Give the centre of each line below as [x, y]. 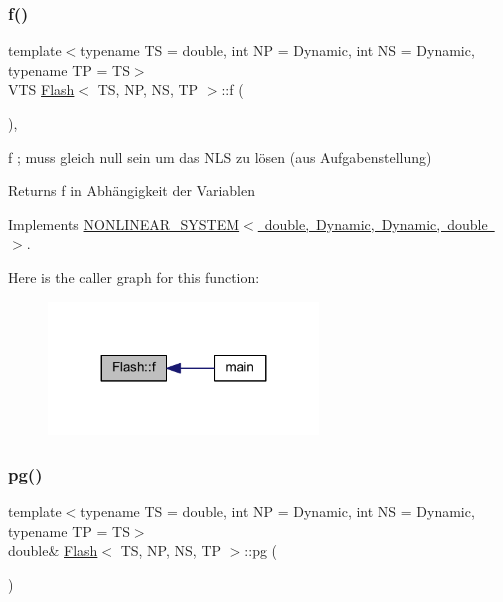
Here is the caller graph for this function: [134, 276]
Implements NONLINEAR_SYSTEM [124, 223]
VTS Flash [41, 89]
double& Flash [53, 550]
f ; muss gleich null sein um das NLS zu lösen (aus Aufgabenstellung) [220, 156]
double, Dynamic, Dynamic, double [376, 223]
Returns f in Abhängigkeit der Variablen [131, 190]
